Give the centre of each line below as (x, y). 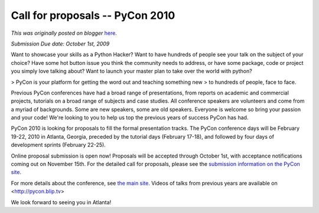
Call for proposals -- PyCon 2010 (93, 15)
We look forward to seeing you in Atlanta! (61, 202)
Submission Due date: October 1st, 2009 (60, 44)
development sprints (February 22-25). (58, 145)
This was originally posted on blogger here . (64, 33)
